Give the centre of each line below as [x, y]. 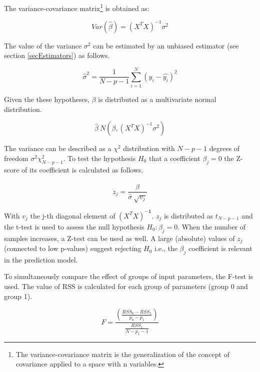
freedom [16, 158]
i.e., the [166, 248]
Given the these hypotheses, [47, 99]
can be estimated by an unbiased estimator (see [166, 45]
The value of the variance [43, 45]
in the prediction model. [41, 259]
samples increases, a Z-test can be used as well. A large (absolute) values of [119, 238]
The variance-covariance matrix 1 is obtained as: [77, 7]
